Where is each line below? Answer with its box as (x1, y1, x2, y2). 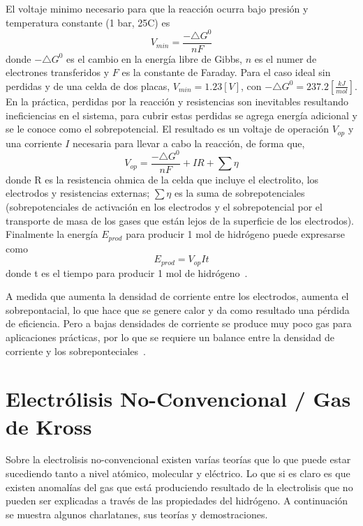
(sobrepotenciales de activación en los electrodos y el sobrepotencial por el (6, 199, 323, 213)
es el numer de (254, 51, 317, 66)
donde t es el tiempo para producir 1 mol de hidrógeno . (6, 265, 248, 280)
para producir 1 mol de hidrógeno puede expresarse (126, 227, 345, 241)
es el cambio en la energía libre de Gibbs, (66, 51, 242, 66)
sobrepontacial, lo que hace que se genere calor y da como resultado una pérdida (6, 302, 350, 317)
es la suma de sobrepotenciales (174, 186, 305, 200)
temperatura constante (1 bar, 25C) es (6, 15, 170, 29)
